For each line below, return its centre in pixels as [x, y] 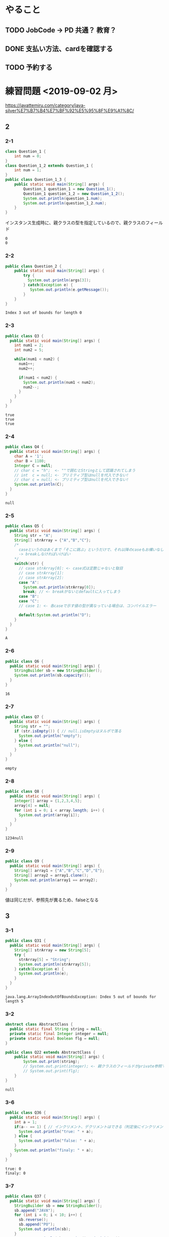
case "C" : [29, 601]
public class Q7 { [24, 717]
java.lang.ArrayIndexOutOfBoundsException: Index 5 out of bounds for [81, 997]
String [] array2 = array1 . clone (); [52, 875]
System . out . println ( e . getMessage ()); [69, 290]
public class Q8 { [24, 792]
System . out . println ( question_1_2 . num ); [65, 203]
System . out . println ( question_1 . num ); [63, 198]
